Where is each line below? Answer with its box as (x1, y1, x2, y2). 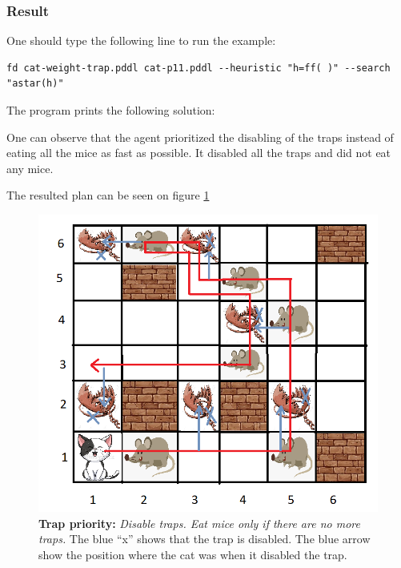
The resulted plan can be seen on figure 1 (6, 187, 210, 203)
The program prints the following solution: (6, 102, 215, 118)
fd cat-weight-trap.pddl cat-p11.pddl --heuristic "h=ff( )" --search (6, 62, 391, 74)
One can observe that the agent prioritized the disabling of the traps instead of (6, 128, 394, 145)
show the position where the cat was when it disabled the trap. (38, 546, 347, 563)
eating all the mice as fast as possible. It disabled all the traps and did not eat (6, 144, 391, 161)
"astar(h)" (6, 78, 64, 90)
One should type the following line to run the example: (6, 32, 276, 49)
